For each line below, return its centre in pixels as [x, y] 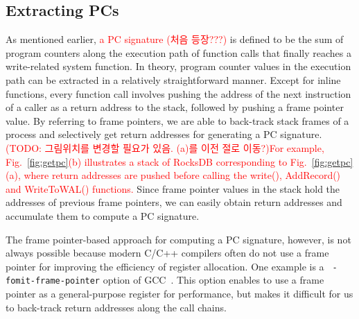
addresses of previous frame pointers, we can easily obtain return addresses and [174, 202]
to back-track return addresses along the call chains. [116, 307]
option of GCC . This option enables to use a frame [213, 280]
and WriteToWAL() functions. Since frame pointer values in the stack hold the [173, 188]
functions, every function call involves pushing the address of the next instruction [178, 93]
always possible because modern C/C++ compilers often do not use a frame [167, 253]
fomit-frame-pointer [53, 281]
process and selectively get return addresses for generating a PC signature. [164, 134]
